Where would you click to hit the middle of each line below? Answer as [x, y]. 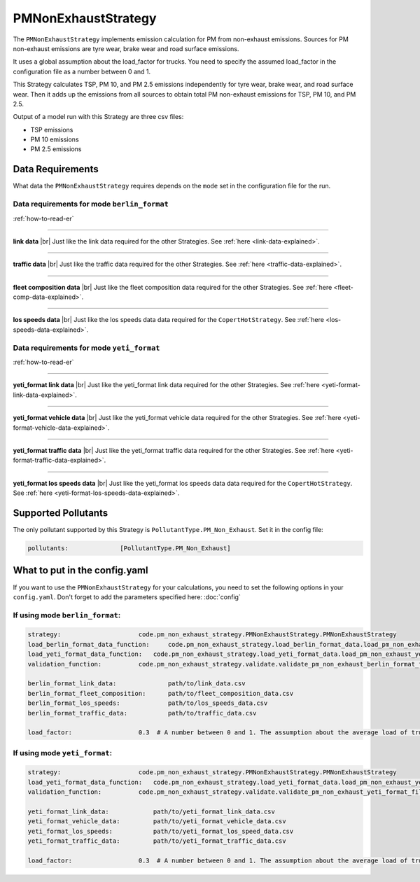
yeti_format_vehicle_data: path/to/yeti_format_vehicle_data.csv [157, 821]
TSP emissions [52, 129]
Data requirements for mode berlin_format [91, 204]
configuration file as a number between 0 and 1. [82, 71]
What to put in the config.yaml [80, 570]
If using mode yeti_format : [62, 752]
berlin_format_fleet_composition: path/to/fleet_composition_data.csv [161, 693]
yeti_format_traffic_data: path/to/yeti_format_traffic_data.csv [157, 841]
